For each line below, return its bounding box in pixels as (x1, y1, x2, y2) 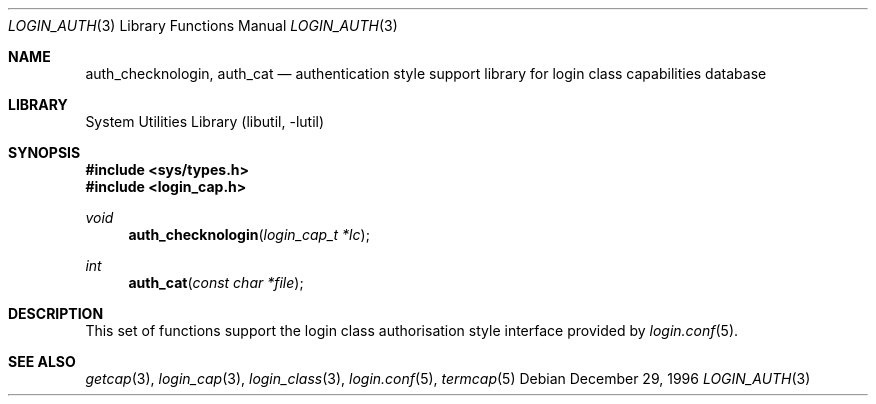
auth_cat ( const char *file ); (128, 274, 304, 291)
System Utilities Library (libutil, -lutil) (85, 113, 325, 130)
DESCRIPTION (8, 305, 104, 322)
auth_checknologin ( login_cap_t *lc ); (128, 226, 370, 243)
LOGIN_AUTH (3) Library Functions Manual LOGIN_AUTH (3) (8, 17, 398, 34)
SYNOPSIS (8, 144, 81, 161)
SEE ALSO (8, 353, 76, 370)
